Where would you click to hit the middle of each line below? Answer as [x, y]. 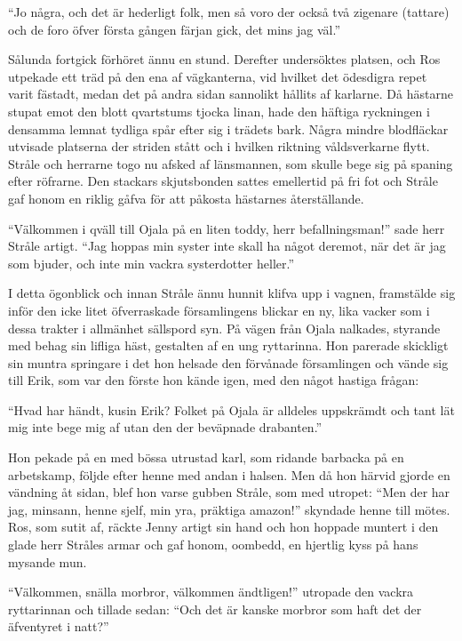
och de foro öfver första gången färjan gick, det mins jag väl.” [175, 29]
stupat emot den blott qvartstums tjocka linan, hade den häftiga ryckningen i [219, 111]
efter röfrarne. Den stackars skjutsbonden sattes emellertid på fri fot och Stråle [223, 181]
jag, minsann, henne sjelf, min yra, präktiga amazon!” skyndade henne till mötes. [229, 509]
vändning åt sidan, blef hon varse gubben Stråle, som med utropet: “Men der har [229, 492]
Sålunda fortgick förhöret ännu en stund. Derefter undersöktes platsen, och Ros [224, 59]
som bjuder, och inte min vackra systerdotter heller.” [151, 263]
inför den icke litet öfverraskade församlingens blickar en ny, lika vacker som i [219, 310]
